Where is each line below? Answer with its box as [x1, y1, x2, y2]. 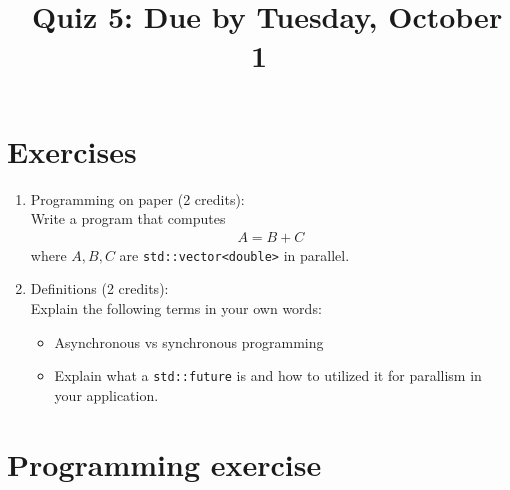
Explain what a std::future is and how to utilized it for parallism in [54, 365, 482, 386]
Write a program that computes [30, 208, 226, 229]
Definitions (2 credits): [30, 278, 169, 299]
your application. [54, 384, 159, 405]
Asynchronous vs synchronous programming [54, 331, 324, 352]
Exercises [7, 130, 137, 171]
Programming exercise [7, 443, 322, 484]
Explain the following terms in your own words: [30, 297, 322, 318]
